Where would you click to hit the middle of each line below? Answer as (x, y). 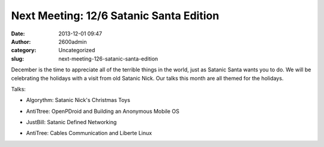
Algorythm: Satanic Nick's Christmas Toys (78, 100)
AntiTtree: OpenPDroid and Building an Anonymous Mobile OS (103, 111)
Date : (18, 34)
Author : (21, 41)
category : (24, 50)
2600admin (73, 41)
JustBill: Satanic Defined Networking (71, 122)
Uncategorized (77, 50)
